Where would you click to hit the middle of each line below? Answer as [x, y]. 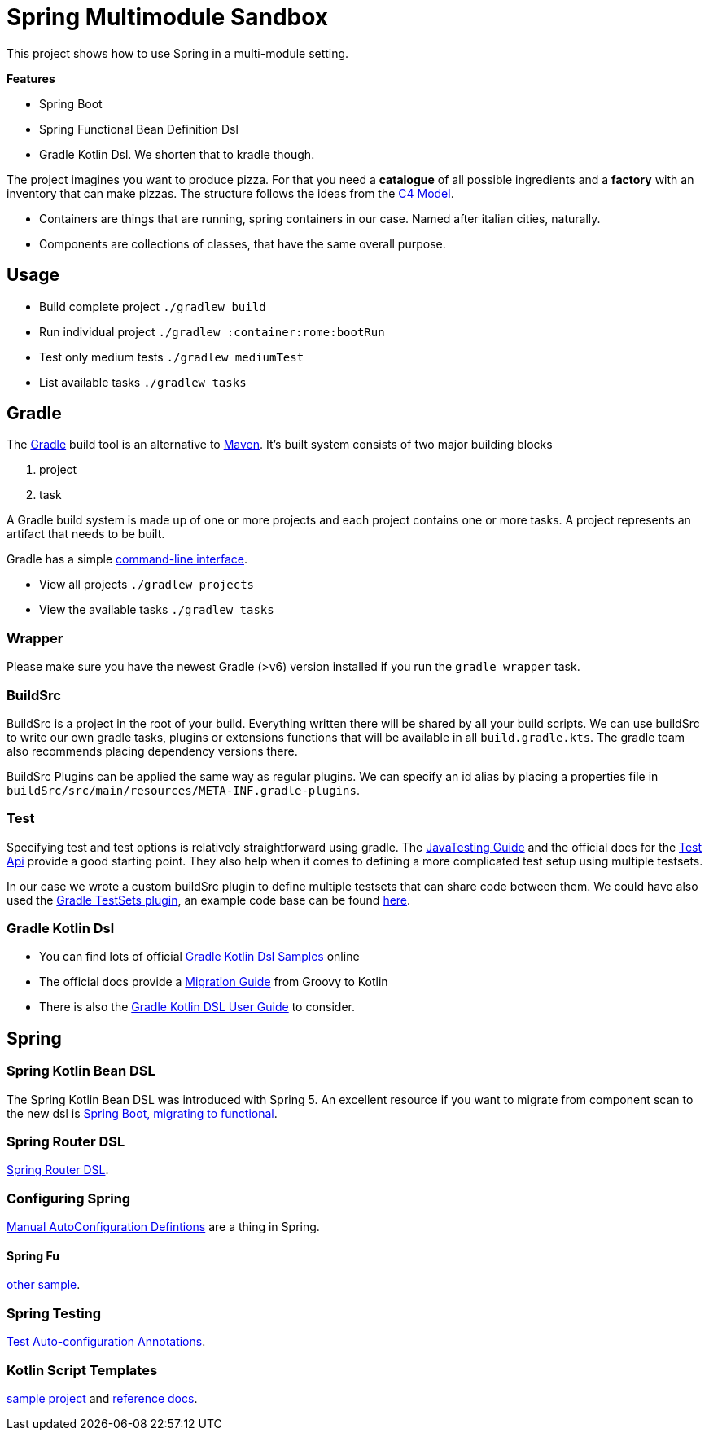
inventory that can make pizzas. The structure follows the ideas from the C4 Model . [230, 193]
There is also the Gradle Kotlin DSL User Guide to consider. [197, 1007]
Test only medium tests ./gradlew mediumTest [172, 357]
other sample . [44, 1285]
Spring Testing [54, 1313]
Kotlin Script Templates [82, 1370]
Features [31, 78]
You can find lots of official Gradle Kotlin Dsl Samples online [199, 957]
